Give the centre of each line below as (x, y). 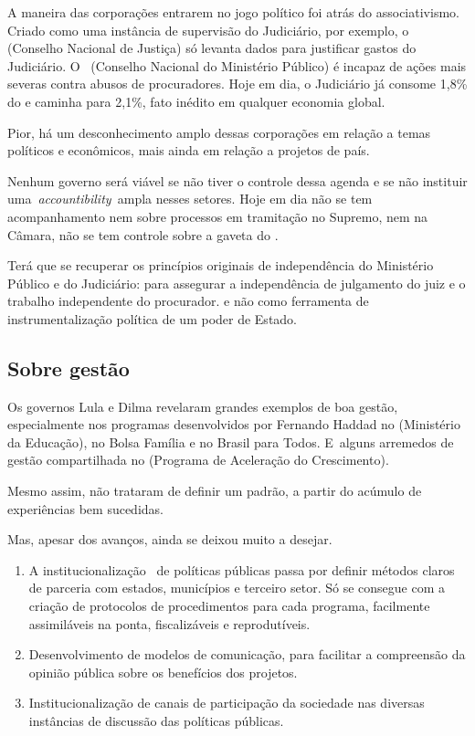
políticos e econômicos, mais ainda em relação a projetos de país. (189, 150)
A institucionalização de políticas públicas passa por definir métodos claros (242, 569)
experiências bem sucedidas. (85, 508)
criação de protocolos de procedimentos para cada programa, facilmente (229, 606)
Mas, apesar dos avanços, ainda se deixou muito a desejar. (170, 539)
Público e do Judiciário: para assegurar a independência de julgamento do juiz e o (237, 283)
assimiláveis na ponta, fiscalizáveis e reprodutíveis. (169, 623)
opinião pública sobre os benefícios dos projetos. (163, 672)
